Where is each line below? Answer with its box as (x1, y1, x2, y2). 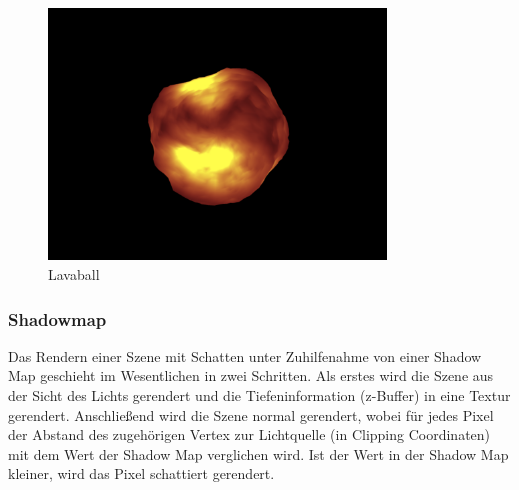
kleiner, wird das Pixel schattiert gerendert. (8, 463, 275, 484)
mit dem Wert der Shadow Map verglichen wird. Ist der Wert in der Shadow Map (8, 443, 509, 464)
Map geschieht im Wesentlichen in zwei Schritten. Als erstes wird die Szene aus (8, 365, 494, 386)
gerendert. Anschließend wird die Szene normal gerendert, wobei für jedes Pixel (8, 404, 494, 425)
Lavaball (48, 263, 100, 284)
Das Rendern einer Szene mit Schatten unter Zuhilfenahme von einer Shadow (8, 345, 482, 366)
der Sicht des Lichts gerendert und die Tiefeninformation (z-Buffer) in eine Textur (8, 384, 511, 405)
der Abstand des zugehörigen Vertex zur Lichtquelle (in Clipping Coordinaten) (8, 424, 491, 445)
